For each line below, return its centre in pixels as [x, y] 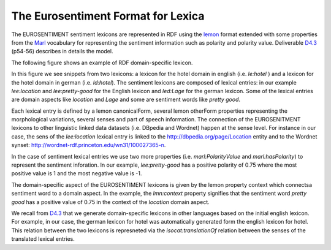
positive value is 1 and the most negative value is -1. [77, 173]
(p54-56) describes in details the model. [62, 51]
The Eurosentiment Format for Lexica [108, 16]
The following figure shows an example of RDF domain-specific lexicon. [102, 63]
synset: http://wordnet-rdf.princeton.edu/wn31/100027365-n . [89, 145]
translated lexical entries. [43, 239]
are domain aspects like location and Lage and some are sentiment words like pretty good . [126, 100]
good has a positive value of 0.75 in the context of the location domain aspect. [110, 202]
